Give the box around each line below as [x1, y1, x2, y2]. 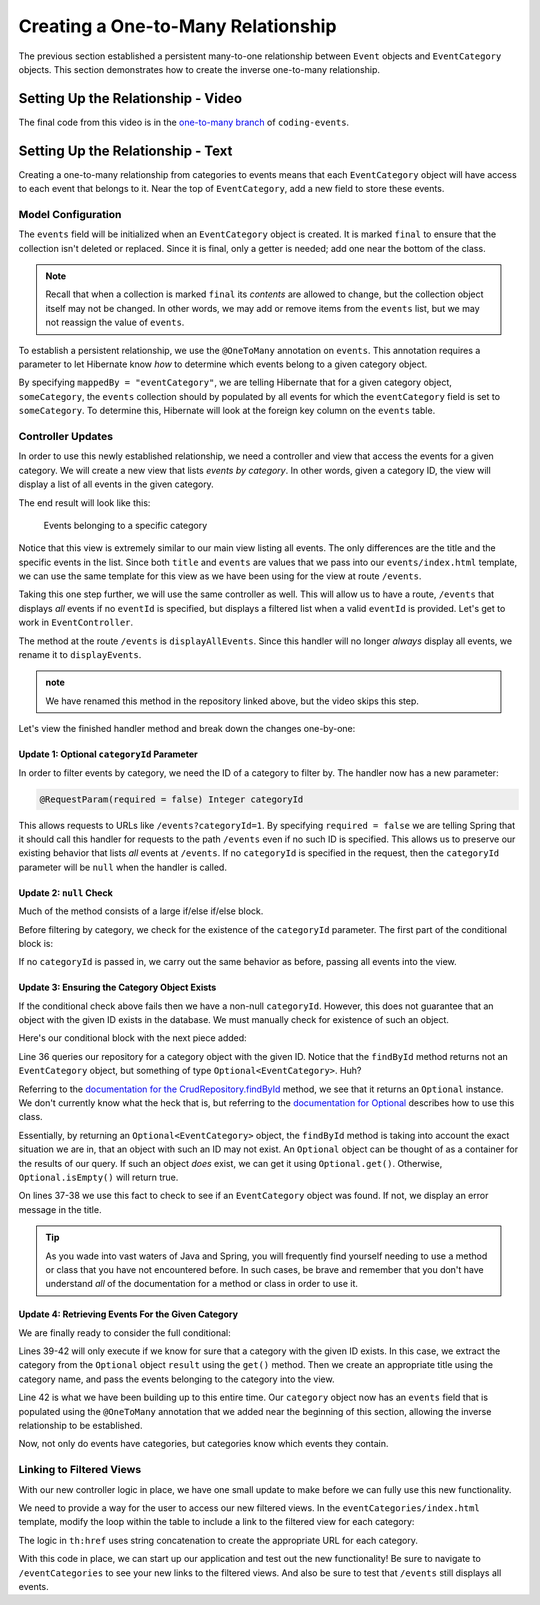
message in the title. [18, 1203, 102, 1215]
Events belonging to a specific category [43, 519, 208, 531]
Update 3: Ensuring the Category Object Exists [18, 981, 217, 994]
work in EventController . [18, 616, 134, 629]
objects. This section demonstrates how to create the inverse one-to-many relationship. [18, 63, 380, 75]
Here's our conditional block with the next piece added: [18, 1032, 247, 1044]
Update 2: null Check [18, 886, 114, 899]
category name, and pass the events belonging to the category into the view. [18, 1373, 335, 1385]
